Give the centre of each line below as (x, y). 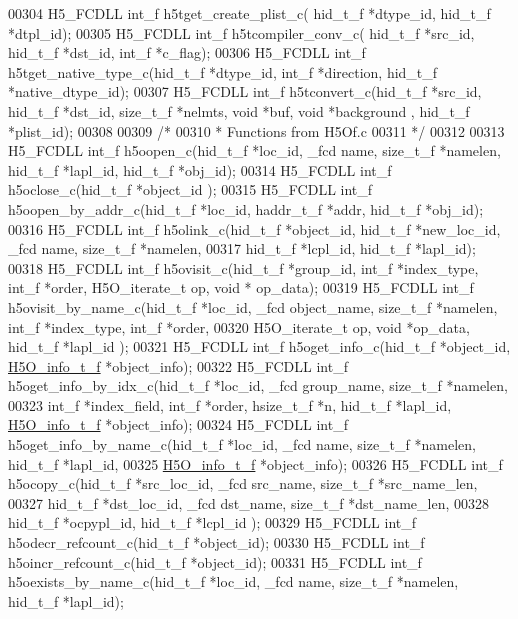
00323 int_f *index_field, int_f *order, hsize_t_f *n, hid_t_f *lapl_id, (230, 404)
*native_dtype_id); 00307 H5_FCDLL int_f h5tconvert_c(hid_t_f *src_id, (245, 91)
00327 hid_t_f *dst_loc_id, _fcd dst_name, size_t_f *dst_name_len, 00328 (248, 502)
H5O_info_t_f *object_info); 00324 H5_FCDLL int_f (178, 424)
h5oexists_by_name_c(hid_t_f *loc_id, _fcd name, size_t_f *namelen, (233, 581)
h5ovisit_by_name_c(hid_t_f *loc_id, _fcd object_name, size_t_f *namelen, (253, 306)
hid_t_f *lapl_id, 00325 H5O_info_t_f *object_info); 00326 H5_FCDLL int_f (255, 463)
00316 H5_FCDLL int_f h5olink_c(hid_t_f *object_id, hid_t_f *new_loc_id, (254, 228)
